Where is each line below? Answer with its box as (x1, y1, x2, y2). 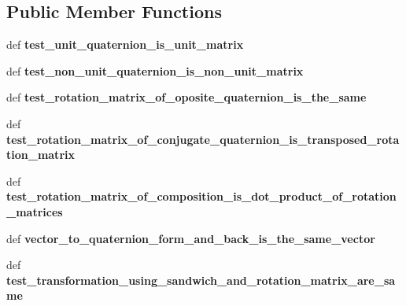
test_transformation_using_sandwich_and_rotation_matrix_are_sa (6, 271, 396, 288)
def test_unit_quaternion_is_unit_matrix (6, 36, 244, 53)
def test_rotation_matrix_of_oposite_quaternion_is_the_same (6, 89, 367, 105)
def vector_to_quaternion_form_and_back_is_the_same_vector (6, 230, 375, 246)
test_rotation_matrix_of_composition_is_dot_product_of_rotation (6, 188, 397, 205)
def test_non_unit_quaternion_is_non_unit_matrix (6, 62, 304, 79)
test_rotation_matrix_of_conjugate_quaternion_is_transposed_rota (6, 131, 400, 147)
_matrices (6, 203, 63, 219)
